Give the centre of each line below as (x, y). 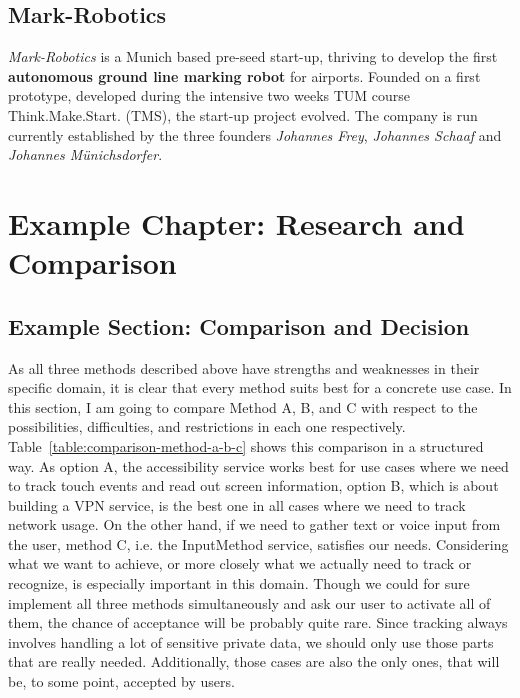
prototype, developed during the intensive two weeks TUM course (209, 95)
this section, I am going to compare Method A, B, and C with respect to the (243, 406)
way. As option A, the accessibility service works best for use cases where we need (258, 465)
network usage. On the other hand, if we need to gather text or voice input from (254, 524)
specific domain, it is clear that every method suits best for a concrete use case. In (260, 387)
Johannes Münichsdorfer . (85, 154)
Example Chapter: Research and (236, 222)
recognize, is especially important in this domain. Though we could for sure (239, 583)
